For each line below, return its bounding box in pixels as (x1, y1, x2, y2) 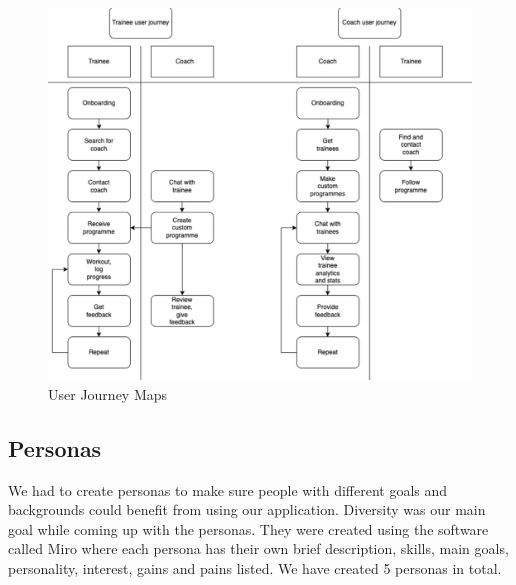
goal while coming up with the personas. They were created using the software (8, 518, 489, 539)
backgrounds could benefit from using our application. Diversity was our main (8, 499, 486, 520)
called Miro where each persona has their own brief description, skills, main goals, (8, 538, 509, 559)
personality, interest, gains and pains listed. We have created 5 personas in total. (8, 558, 502, 578)
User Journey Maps (48, 383, 168, 404)
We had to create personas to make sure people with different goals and (8, 479, 448, 500)
